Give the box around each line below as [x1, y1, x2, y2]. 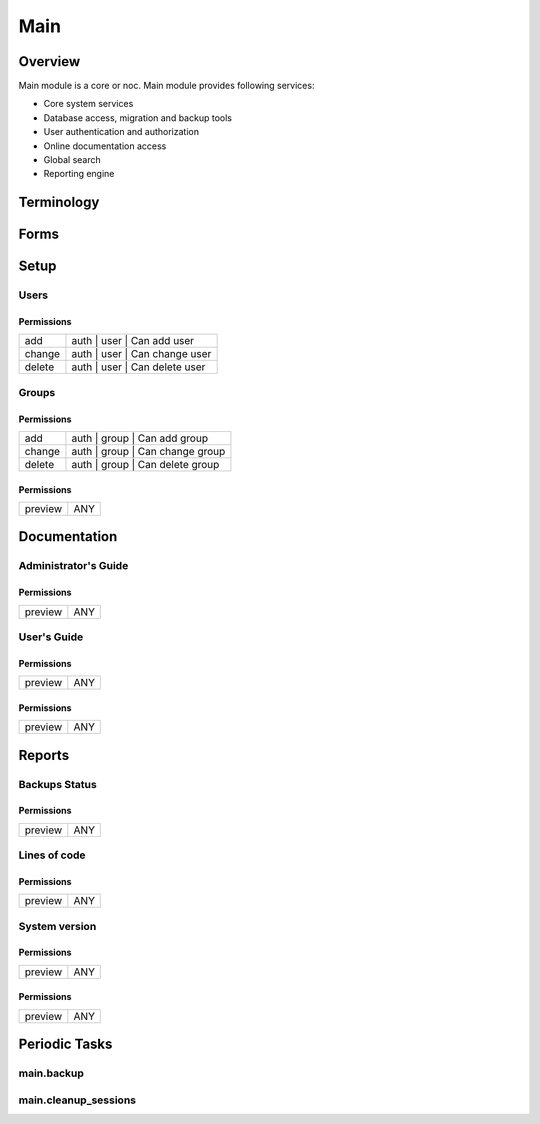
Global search [43, 154, 101, 166]
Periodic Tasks [18, 1036, 113, 1053]
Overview [18, 53, 81, 70]
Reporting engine [43, 168, 115, 180]
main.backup [18, 1066, 85, 1080]
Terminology [18, 194, 100, 211]
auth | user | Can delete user [71, 360, 206, 374]
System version [18, 919, 97, 933]
